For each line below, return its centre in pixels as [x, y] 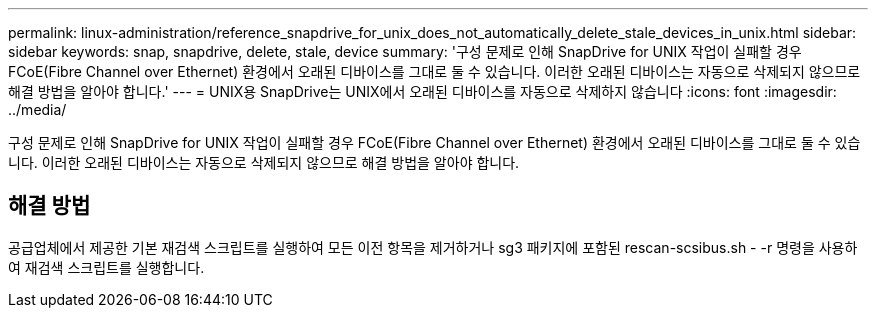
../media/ [37, 109]
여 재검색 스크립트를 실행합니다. [106, 267]
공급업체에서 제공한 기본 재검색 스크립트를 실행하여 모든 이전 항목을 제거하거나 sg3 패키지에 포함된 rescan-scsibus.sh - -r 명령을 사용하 [433, 247]
